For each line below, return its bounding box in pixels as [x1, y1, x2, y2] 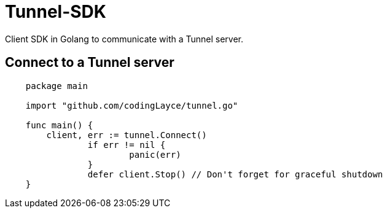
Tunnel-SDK [5, 1, 106, 22]
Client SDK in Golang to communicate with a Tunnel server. [5, 33, 244, 44]
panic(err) [129, 149, 181, 160]
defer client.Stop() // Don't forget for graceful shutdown [87, 169, 383, 179]
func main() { [25, 120, 93, 130]
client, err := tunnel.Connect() [46, 130, 207, 140]
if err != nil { [87, 139, 166, 150]
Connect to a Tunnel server [5, 55, 174, 71]
